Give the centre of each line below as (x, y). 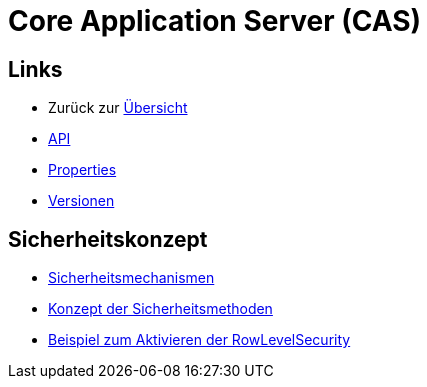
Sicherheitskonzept (108, 239)
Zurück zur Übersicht (118, 108)
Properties (82, 170)
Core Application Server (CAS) (215, 21)
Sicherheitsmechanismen (131, 278)
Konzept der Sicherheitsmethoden (160, 309)
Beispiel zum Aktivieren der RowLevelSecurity (199, 340)
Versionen (81, 201)
